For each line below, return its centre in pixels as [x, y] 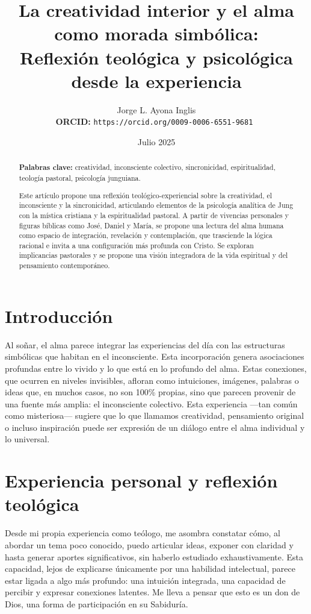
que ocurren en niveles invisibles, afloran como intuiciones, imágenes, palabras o [152, 380]
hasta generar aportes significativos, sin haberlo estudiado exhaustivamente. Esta [154, 556]
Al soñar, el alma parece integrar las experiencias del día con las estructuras [145, 344]
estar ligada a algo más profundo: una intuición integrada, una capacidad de [145, 580]
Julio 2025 [156, 141]
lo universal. [27, 439]
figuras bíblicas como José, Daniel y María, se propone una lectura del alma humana [151, 225]
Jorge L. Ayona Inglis [156, 109]
